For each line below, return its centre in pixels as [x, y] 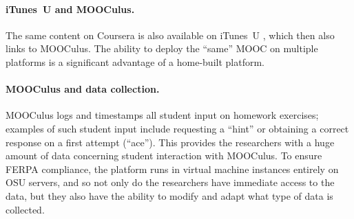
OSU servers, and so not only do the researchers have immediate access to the [170, 182]
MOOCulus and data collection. [83, 89]
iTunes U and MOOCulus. [70, 9]
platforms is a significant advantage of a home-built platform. [135, 61]
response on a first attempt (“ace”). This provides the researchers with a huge [170, 142]
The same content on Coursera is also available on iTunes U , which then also [170, 35]
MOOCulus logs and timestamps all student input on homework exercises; [162, 115]
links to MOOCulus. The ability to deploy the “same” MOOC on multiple [162, 48]
